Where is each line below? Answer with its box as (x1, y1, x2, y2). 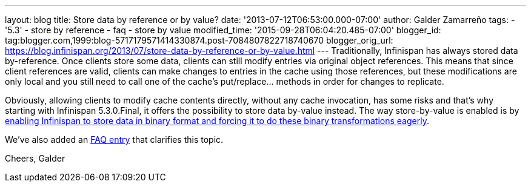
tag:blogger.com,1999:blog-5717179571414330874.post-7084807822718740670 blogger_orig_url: (5, 35, 393, 45)
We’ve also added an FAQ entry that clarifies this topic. (5, 134, 224, 145)
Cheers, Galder (5, 153, 65, 163)
